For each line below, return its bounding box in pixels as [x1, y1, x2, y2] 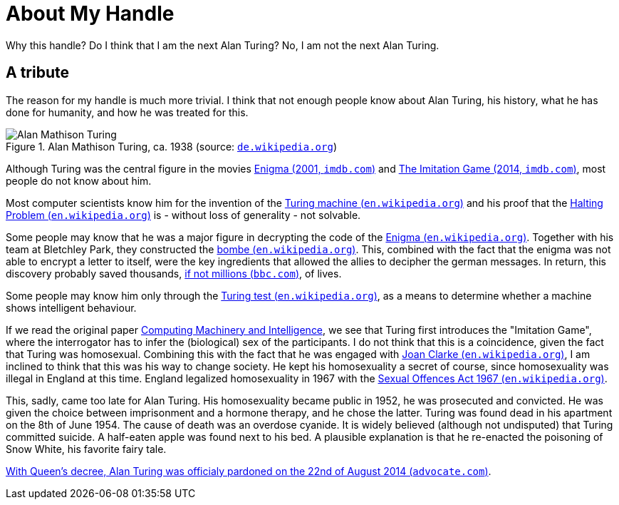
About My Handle [6, 1, 175, 26]
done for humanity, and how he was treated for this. [6, 106, 249, 118]
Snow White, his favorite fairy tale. [6, 442, 167, 455]
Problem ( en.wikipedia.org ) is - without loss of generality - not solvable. [6, 208, 361, 221]
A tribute [6, 63, 69, 82]
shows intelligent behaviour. [6, 301, 137, 314]
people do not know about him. [6, 174, 152, 187]
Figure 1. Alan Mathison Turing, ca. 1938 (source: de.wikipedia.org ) [6, 140, 337, 153]
